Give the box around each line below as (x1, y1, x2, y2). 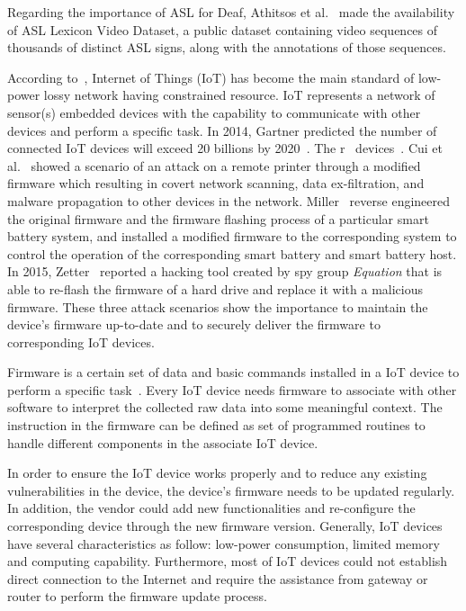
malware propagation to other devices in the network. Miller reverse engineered (7, 191, 451, 210)
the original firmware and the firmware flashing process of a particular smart (7, 209, 429, 228)
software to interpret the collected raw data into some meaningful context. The (7, 398, 443, 417)
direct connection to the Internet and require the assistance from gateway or (7, 569, 428, 588)
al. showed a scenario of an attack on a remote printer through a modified (7, 156, 421, 175)
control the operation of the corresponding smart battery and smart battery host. (7, 244, 457, 263)
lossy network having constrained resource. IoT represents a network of (43, 85, 435, 104)
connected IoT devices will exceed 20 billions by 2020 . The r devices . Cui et (7, 139, 444, 157)
